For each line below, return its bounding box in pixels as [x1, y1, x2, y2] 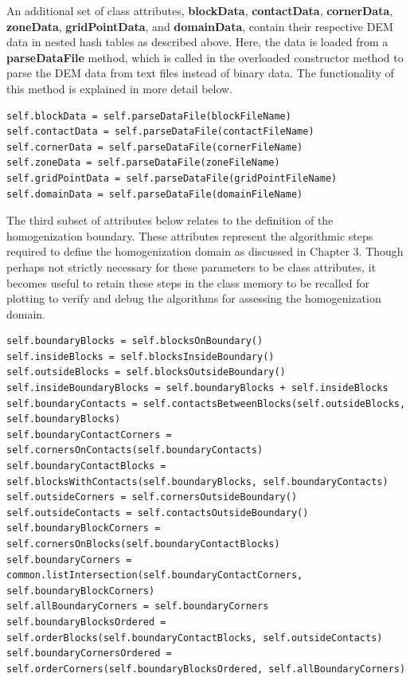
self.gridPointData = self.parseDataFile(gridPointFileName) [6, 172, 338, 184]
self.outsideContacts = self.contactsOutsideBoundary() [6, 507, 309, 519]
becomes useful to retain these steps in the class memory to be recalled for [6, 274, 370, 291]
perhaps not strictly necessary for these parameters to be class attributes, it [6, 258, 377, 275]
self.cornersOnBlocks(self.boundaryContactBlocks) [6, 538, 280, 550]
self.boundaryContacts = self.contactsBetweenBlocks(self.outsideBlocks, [6, 397, 406, 409]
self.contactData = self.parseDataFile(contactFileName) [6, 126, 314, 138]
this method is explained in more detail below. [6, 80, 233, 96]
